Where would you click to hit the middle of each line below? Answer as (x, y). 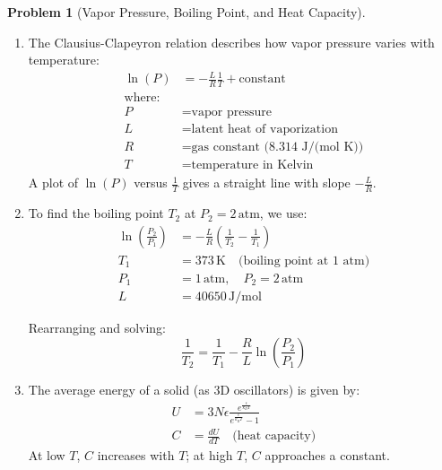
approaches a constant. (327, 455)
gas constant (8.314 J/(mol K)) (277, 148)
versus (151, 183)
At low (47, 455)
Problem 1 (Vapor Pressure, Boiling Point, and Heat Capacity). (186, 12)
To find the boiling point (96, 213)
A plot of (53, 183)
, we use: (283, 213)
